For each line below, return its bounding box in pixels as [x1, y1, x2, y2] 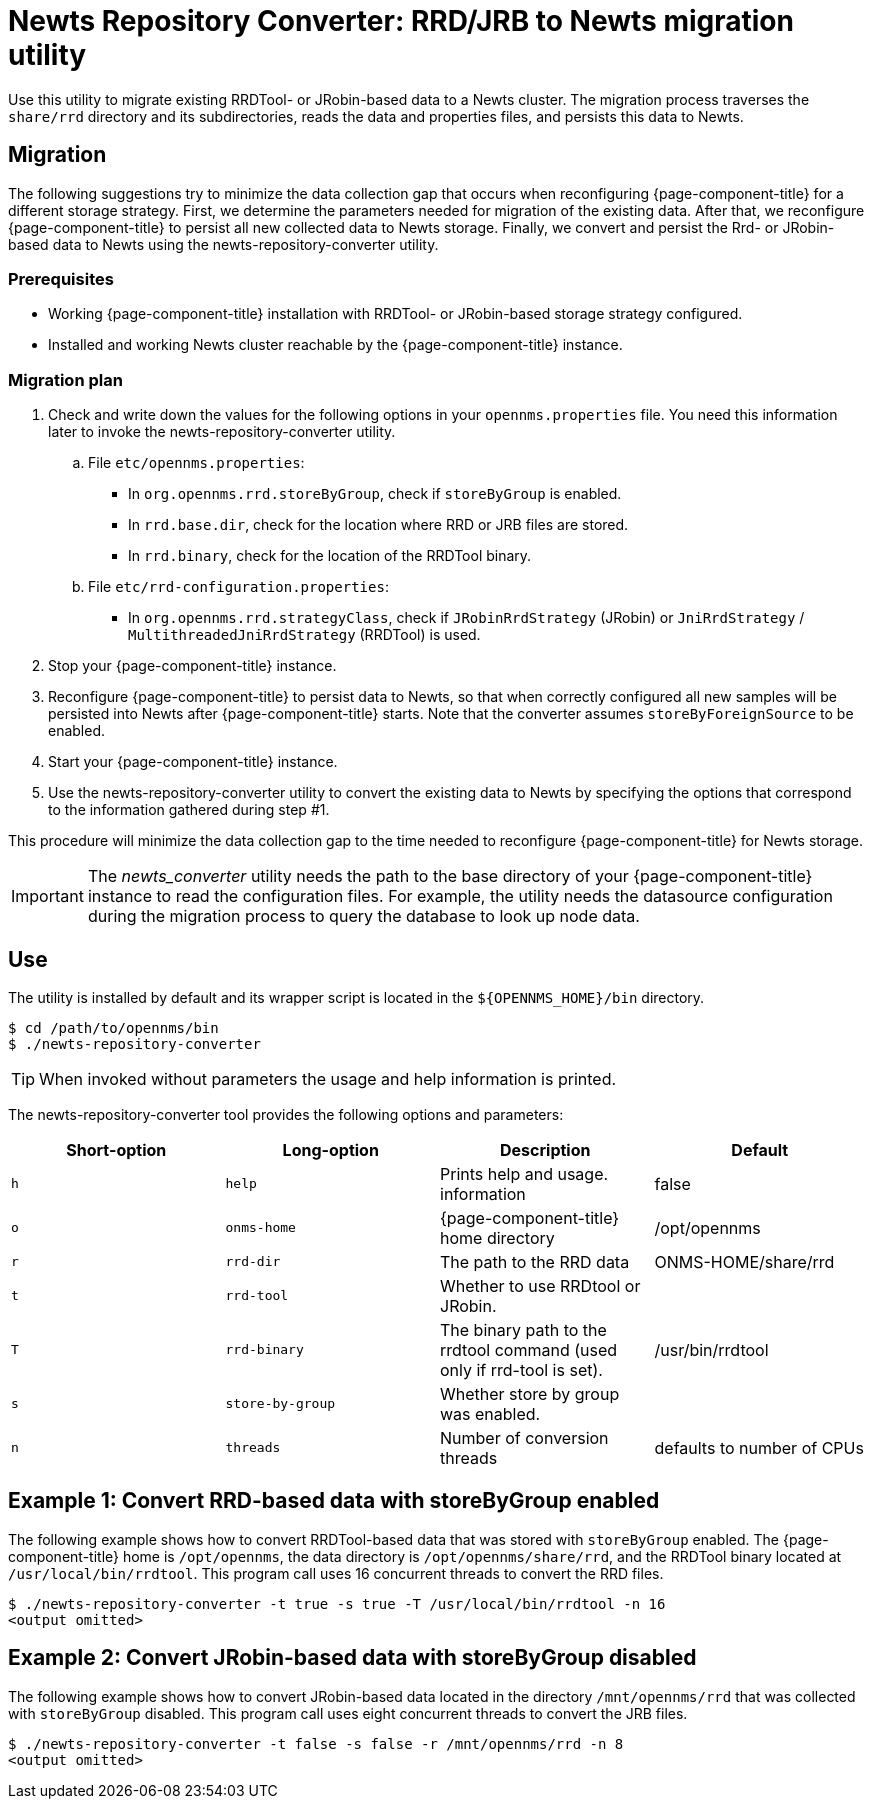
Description [500, 1139, 591, 1160]
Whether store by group [440, 1383, 620, 1404]
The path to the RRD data [440, 1251, 630, 1272]
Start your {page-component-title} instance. [48, 753, 338, 771]
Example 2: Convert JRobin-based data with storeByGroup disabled [8, 1645, 697, 1671]
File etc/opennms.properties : [88, 454, 305, 472]
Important [11, 886, 84, 907]
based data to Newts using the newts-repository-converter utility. [8, 235, 439, 253]
